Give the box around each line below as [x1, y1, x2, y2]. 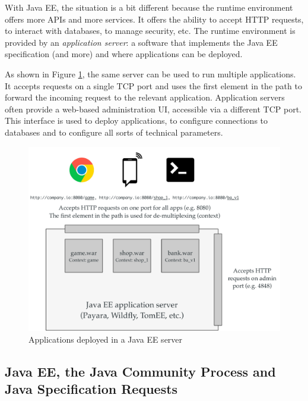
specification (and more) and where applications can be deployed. [5, 48, 243, 60]
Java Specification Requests [5, 380, 178, 398]
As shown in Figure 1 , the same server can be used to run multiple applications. [5, 67, 296, 80]
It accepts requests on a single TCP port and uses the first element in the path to [5, 79, 302, 92]
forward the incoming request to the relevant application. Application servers [5, 91, 285, 104]
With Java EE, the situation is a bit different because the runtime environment [5, 1, 293, 13]
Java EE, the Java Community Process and [5, 362, 276, 380]
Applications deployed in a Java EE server [28, 333, 183, 345]
